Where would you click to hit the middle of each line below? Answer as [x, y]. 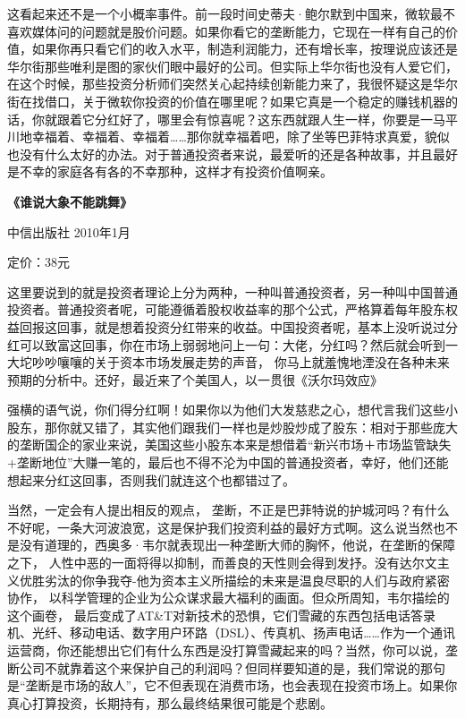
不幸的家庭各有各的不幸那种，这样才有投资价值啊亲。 [176, 171]
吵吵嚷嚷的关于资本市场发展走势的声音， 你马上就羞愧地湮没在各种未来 [241, 362]
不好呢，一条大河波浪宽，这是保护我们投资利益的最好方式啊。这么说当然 [220, 527]
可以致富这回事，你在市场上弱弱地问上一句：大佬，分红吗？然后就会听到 [232, 344]
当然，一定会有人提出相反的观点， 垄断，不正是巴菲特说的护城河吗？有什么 [228, 510]
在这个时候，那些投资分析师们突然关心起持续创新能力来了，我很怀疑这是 [220, 84]
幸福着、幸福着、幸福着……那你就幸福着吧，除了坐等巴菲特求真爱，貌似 [241, 137]
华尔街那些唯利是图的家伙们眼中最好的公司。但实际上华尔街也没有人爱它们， [232, 66]
